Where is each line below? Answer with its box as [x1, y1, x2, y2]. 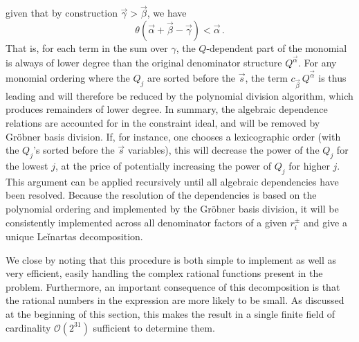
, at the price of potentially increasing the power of [55, 159, 272, 173]
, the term [245, 71, 288, 85]
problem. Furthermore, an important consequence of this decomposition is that [6, 279, 340, 294]
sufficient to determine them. [93, 320, 215, 334]
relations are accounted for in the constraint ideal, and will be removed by [6, 116, 320, 130]
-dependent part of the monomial [206, 40, 347, 55]
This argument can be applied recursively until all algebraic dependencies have [6, 174, 339, 188]
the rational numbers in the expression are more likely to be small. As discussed [6, 293, 344, 307]
